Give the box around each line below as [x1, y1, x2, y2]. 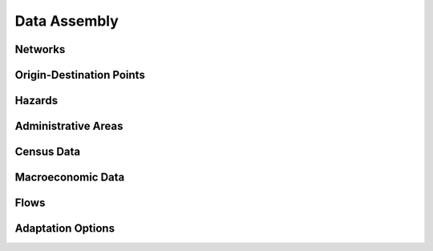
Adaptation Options [14, 221, 115, 236]
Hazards [14, 94, 59, 107]
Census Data [14, 145, 81, 159]
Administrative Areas [14, 119, 123, 133]
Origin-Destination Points [14, 68, 146, 82]
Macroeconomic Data [14, 171, 125, 184]
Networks [14, 43, 66, 56]
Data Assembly [14, 12, 119, 30]
